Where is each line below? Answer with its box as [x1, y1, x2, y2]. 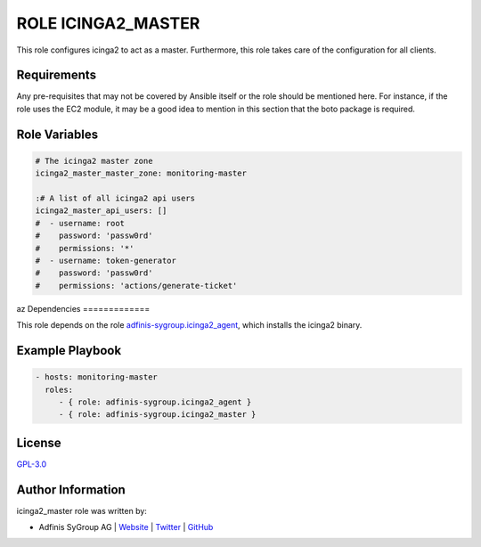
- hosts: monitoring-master [35, 372, 158, 382]
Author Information [16, 482, 126, 497]
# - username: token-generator [35, 255, 177, 265]
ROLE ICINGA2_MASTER [16, 13, 200, 33]
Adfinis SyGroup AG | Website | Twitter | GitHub [38, 522, 214, 533]
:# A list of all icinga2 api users [35, 193, 196, 204]
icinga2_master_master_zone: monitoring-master [35, 168, 247, 178]
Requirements [16, 68, 97, 83]
